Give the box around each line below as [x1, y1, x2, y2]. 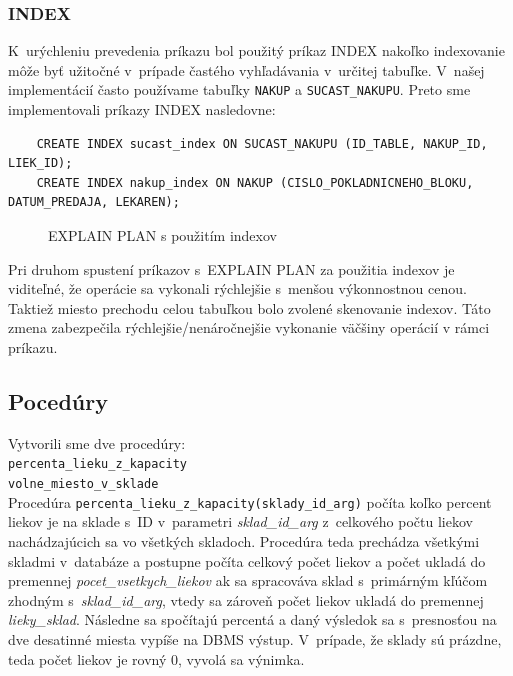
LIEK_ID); [8, 156, 73, 171]
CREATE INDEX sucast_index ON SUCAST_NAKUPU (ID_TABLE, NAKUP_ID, [36, 136, 488, 151]
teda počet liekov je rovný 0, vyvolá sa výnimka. [8, 648, 305, 669]
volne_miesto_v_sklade [8, 477, 159, 492]
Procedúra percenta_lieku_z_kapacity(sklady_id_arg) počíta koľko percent [8, 491, 492, 512]
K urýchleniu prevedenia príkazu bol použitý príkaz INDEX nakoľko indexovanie [8, 40, 505, 61]
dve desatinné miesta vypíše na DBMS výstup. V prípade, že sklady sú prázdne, [8, 628, 502, 649]
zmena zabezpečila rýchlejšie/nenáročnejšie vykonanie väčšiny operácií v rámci [8, 317, 490, 338]
